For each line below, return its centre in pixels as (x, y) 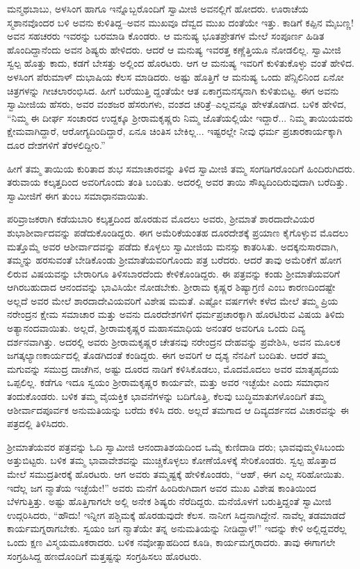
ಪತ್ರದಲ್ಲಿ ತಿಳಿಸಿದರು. (38, 423)
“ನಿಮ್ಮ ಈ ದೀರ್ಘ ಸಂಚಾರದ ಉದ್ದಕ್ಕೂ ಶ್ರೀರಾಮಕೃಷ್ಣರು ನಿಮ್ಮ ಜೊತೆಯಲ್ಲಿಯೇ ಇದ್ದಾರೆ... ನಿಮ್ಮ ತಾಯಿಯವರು (180, 117)
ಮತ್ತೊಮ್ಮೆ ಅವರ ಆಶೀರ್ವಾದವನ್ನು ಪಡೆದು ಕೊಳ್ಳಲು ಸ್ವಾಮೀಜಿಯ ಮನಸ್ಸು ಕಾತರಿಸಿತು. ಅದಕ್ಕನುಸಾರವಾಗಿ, (173, 246)
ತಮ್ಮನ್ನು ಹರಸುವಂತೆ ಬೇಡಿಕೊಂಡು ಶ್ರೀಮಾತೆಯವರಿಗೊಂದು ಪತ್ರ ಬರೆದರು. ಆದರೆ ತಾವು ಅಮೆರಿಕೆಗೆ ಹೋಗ (174, 260)
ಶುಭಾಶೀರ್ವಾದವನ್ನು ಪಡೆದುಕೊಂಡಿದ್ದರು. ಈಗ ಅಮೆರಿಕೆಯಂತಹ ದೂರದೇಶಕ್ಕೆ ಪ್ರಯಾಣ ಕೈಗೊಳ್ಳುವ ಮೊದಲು (178, 232)
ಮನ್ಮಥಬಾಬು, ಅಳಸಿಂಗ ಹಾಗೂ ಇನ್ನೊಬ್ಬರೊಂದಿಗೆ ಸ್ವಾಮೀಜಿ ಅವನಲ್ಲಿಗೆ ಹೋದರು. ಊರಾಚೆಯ (158, 8)
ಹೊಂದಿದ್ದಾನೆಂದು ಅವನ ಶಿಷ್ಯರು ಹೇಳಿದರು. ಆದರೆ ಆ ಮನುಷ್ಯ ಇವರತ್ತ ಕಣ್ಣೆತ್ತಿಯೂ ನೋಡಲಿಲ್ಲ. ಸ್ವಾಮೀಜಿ (174, 49)
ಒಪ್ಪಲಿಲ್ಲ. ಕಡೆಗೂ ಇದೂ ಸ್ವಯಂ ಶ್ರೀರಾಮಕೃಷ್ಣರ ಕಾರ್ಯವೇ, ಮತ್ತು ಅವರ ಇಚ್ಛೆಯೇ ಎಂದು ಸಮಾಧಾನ (168, 382)
